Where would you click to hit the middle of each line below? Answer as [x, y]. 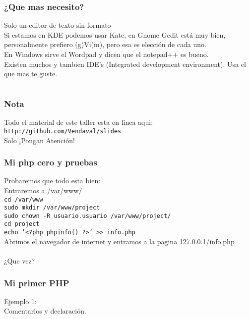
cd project [22, 224]
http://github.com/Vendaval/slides [63, 131]
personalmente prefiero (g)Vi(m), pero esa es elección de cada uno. [105, 44]
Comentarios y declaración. [45, 311]
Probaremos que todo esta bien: [52, 181]
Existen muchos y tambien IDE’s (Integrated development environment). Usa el [125, 64]
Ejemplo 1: [20, 301]
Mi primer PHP [37, 283]
